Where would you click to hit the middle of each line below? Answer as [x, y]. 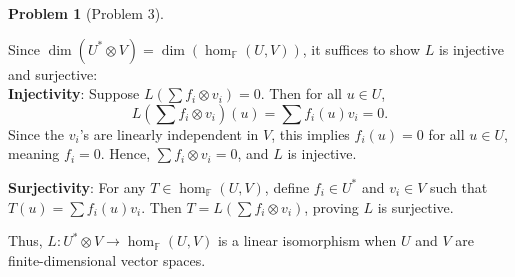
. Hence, [125, 153]
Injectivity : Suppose [74, 93]
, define [287, 186]
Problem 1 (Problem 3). [86, 13]
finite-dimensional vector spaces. [107, 259]
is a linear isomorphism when [307, 240]
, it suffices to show [361, 48]
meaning [34, 153]
